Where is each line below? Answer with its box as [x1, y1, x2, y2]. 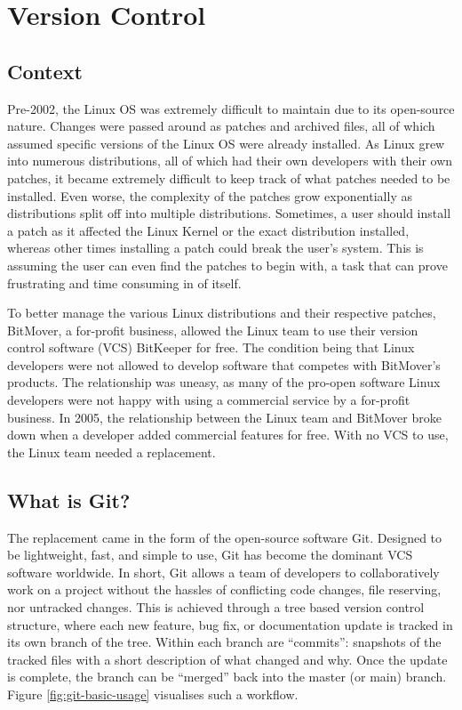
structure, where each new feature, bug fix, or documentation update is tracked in [7, 615, 453, 633]
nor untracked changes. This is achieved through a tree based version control [7, 598, 425, 617]
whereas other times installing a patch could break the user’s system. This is [7, 238, 424, 257]
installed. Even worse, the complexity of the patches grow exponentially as [7, 186, 412, 205]
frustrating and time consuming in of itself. [7, 273, 242, 292]
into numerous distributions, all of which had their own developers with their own [7, 151, 453, 170]
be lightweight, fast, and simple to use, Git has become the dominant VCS [7, 545, 413, 564]
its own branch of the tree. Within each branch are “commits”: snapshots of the [7, 633, 442, 651]
